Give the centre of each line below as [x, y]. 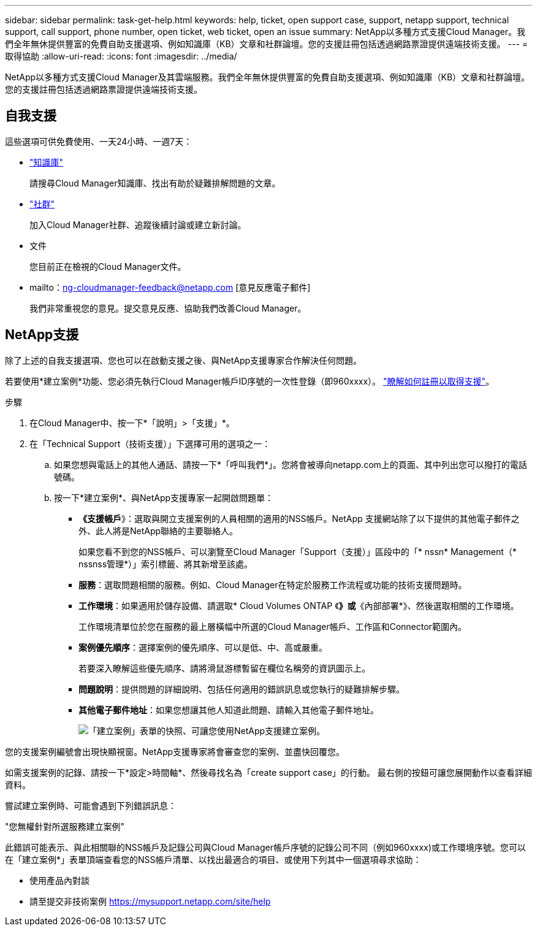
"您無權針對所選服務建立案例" [65, 826]
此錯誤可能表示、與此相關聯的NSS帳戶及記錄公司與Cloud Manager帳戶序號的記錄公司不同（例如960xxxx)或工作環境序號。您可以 [265, 847]
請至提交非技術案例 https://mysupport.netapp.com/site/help [150, 901]
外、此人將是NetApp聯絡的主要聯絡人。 [158, 531]
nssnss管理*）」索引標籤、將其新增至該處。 [166, 564]
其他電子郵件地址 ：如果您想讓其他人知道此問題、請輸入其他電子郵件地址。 [229, 710]
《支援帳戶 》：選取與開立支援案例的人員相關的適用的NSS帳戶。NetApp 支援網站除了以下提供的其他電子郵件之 [299, 518]
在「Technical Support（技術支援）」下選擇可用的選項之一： [150, 443]
